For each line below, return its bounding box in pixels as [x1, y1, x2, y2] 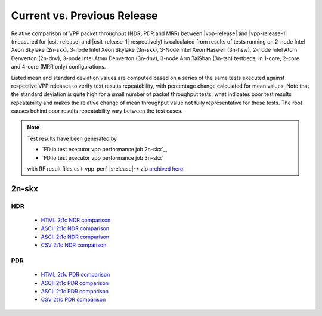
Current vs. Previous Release [11, 9, 158, 22]
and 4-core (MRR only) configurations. [11, 63, 106, 70]
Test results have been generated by [27, 135, 117, 142]
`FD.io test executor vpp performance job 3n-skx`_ [42, 154, 166, 161]
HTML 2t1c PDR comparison [41, 271, 110, 278]
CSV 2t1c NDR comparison [41, 241, 107, 249]
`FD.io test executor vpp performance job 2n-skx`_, [42, 146, 168, 153]
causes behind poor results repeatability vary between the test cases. [11, 107, 183, 114]
